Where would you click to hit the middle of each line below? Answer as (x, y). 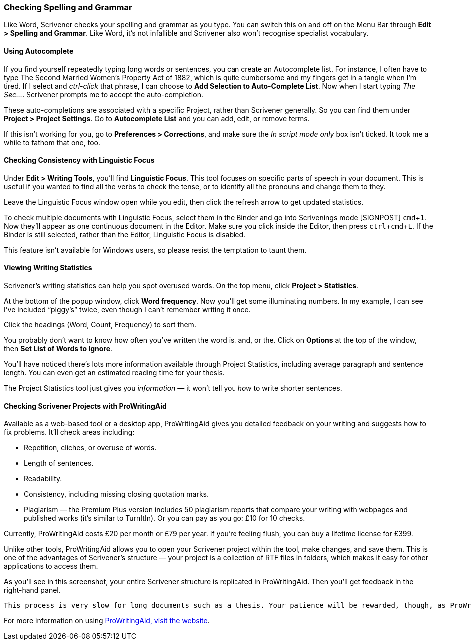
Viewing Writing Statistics (48, 268)
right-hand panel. (32, 590)
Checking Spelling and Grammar (68, 7)
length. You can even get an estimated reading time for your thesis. (114, 373)
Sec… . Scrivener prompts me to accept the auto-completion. (104, 94)
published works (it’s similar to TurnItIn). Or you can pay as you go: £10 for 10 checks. (165, 518)
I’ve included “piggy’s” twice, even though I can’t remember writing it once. (127, 310)
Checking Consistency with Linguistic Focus (79, 160)
